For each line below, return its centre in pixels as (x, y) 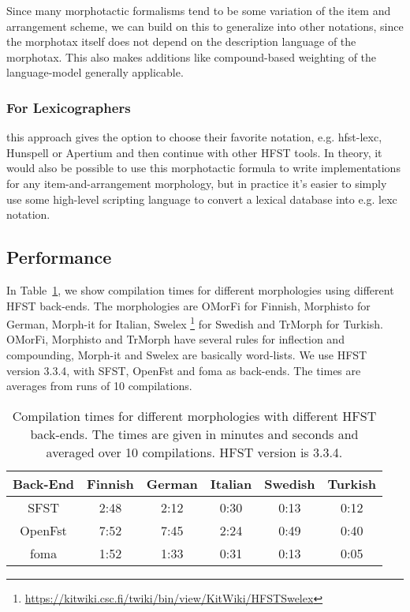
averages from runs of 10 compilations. (99, 386)
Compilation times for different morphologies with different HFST (194, 415)
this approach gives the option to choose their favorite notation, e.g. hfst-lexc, (194, 137)
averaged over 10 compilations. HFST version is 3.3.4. (194, 452)
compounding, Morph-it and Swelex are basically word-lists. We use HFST (187, 354)
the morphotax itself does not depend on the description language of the (181, 41)
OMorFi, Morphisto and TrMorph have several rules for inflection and (175, 339)
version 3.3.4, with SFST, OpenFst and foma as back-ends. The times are (184, 370)
